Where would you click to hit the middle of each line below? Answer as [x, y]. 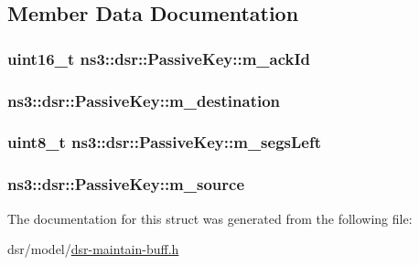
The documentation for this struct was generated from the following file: [210, 218]
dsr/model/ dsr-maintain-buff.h [93, 249]
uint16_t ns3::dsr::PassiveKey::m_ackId [159, 58]
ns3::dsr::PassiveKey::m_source [126, 184]
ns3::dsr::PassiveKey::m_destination [144, 100]
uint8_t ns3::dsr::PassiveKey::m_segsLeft [164, 142]
